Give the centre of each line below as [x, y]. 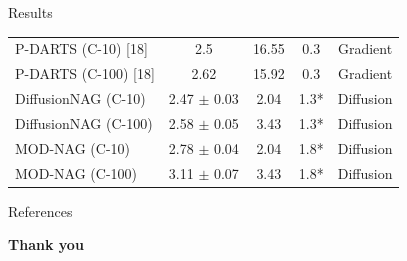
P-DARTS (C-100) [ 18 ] [85, 73]
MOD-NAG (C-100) [76, 172]
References [40, 210]
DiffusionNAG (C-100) [84, 122]
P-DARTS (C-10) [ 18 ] [81, 48]
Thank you [46, 244]
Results [30, 12]
